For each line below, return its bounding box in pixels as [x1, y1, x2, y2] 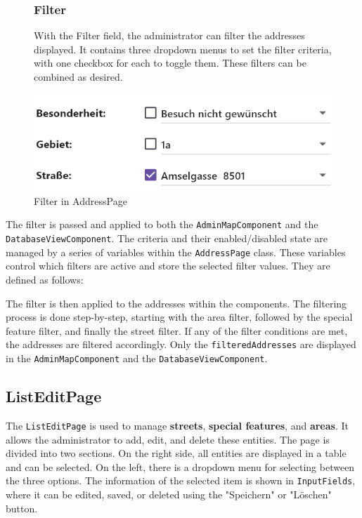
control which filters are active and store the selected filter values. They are [6, 258, 330, 273]
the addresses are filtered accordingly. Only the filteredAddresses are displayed [6, 337, 356, 352]
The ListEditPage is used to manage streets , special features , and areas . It [6, 418, 349, 432]
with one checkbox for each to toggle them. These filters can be [34, 55, 306, 70]
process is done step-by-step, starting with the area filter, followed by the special [6, 310, 353, 324]
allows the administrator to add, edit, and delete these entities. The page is [6, 432, 330, 446]
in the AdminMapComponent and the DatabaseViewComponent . [6, 350, 268, 365]
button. [6, 500, 38, 515]
